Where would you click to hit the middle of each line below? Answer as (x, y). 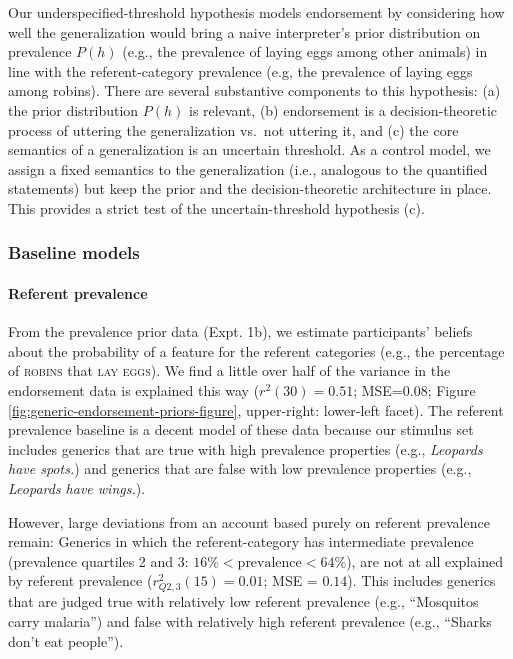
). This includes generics (421, 580)
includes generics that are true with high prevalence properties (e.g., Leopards (245, 448)
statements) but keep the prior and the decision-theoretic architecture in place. (250, 188)
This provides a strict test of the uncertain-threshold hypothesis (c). (216, 207)
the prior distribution (73, 109)
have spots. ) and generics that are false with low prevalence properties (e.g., (240, 468)
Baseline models (74, 252)
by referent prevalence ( (80, 580)
